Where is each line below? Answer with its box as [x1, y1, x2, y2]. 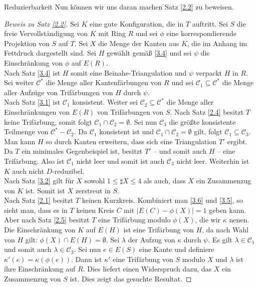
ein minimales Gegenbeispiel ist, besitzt [22, 146, 143, 156]
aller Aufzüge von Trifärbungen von [4, 87, 113, 97]
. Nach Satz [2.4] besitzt [170, 106, 244, 117]
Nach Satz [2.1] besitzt [4, 195, 74, 205]
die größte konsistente [169, 116, 236, 127]
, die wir [195, 214, 221, 225]
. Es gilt [208, 234, 232, 244]
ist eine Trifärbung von [123, 224, 194, 235]
